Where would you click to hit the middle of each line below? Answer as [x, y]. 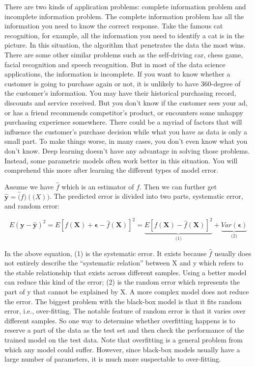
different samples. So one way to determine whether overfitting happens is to [120, 320]
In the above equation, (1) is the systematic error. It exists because [106, 253]
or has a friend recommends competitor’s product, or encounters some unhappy [124, 112]
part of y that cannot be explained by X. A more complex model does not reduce [127, 291]
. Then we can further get [178, 186]
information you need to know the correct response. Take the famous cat [114, 26]
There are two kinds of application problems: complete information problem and [125, 6]
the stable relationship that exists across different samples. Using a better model [126, 272]
